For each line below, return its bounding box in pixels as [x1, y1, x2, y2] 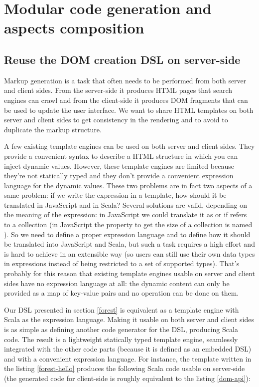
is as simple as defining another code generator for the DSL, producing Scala [4, 324, 238, 335]
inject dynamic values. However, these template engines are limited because [4, 160, 234, 171]
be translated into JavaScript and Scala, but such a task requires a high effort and [4, 239, 255, 249]
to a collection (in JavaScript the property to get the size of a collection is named [4, 219, 253, 230]
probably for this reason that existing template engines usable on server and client [4, 268, 255, 279]
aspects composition [4, 17, 144, 38]
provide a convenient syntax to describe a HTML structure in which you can [4, 150, 238, 161]
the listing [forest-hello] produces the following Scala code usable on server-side [4, 363, 245, 374]
